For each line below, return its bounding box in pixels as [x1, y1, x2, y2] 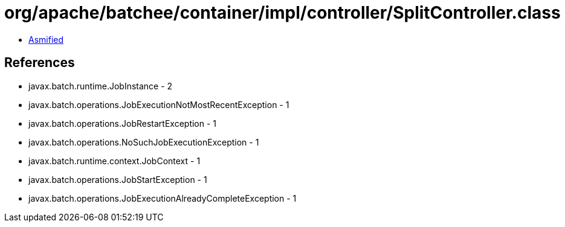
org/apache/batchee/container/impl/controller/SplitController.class [4, 2, 561, 23]
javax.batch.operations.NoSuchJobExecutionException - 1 [28, 136, 259, 147]
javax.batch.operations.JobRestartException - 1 [28, 118, 217, 129]
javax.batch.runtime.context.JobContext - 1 [28, 155, 201, 166]
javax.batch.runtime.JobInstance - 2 [28, 80, 173, 91]
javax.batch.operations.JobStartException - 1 [28, 174, 207, 185]
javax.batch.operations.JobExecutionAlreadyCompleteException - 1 [28, 193, 297, 203]
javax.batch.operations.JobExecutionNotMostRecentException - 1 [28, 99, 289, 110]
